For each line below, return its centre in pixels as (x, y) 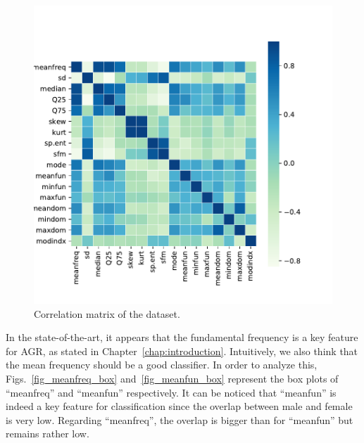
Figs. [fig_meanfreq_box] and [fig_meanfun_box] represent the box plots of (172, 378)
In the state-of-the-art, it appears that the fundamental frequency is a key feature (182, 337)
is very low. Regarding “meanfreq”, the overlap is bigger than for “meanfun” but (180, 419)
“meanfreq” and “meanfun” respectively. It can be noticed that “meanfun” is (171, 392)
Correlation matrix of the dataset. (107, 313)
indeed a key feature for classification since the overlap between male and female (179, 406)
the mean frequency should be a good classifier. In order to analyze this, (162, 365)
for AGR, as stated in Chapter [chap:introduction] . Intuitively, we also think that (182, 351)
